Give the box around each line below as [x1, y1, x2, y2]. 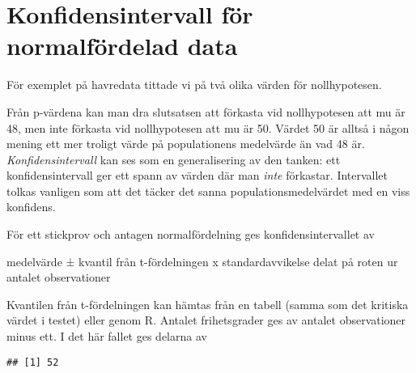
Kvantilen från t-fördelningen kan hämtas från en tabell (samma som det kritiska [6, 295, 409, 312]
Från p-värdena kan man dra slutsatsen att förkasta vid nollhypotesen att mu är [6, 103, 405, 120]
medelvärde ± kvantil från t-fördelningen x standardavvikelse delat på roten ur [6, 252, 398, 269]
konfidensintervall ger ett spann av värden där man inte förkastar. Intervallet [6, 167, 388, 184]
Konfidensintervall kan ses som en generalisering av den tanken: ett [6, 150, 341, 167]
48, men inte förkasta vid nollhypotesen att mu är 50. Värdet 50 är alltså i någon [6, 119, 410, 136]
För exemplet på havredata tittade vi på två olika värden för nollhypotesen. [6, 76, 382, 93]
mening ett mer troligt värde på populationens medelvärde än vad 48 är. [6, 135, 365, 152]
